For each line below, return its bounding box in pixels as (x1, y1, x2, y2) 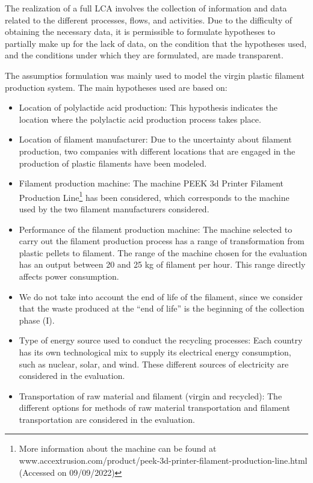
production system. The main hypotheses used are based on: (5, 81, 228, 93)
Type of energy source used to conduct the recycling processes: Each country (19, 334, 303, 346)
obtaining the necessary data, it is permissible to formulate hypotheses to (5, 25, 276, 38)
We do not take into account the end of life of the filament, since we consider (19, 290, 303, 303)
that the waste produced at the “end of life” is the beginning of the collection (19, 302, 305, 315)
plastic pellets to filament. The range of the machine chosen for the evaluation (19, 246, 308, 259)
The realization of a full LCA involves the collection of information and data (5, 2, 287, 14)
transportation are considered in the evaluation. (19, 413, 195, 425)
